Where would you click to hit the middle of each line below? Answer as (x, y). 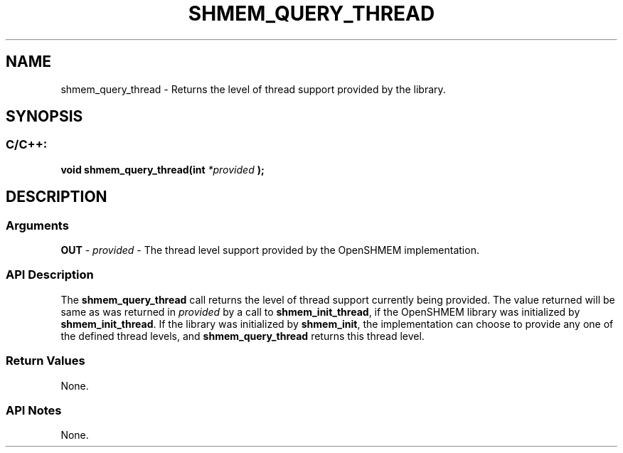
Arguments (37, 225)
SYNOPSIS (44, 117)
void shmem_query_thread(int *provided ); (163, 169)
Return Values (46, 361)
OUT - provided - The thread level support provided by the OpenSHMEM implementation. (270, 250)
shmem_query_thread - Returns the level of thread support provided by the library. (253, 89)
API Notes (34, 410)
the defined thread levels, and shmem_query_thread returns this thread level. (243, 336)
